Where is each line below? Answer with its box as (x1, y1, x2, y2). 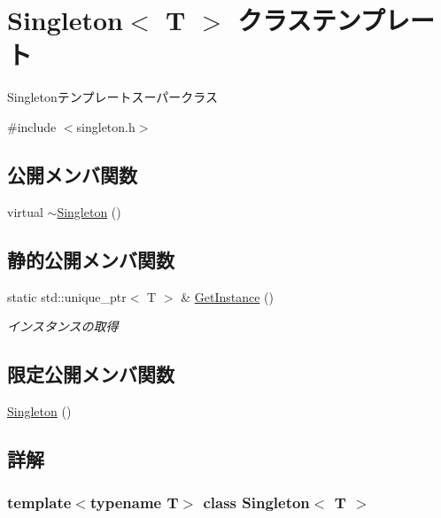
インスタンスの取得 (7, 317, 119, 336)
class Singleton (203, 491, 310, 514)
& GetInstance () (181, 287, 274, 305)
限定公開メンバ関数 (7, 360, 174, 388)
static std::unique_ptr (7, 287, 127, 305)
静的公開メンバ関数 (7, 245, 174, 273)
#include (7, 117, 57, 135)
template (7, 491, 72, 514)
